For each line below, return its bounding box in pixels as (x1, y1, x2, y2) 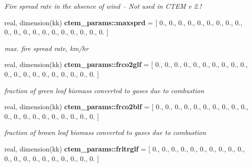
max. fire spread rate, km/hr (4, 43, 89, 53)
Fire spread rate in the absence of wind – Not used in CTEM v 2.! (4, 1, 201, 11)
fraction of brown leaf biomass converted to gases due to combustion (4, 127, 206, 137)
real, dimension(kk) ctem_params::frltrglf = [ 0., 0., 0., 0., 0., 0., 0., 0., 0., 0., (4, 143, 245, 153)
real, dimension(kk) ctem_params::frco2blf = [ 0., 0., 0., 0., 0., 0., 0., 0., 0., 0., (4, 101, 249, 112)
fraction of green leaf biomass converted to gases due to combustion (4, 85, 204, 95)
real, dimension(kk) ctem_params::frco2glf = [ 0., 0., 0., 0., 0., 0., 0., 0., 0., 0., (4, 59, 248, 69)
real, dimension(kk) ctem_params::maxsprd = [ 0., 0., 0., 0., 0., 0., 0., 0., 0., (4, 17, 243, 27)
